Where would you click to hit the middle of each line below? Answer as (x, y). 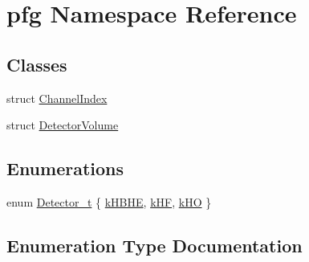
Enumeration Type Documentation (154, 245)
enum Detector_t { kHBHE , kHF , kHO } (109, 201)
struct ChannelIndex (57, 98)
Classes (37, 64)
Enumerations (65, 168)
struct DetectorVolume (63, 125)
